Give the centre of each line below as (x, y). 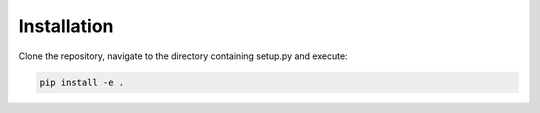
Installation (66, 26)
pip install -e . (82, 82)
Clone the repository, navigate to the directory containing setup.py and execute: (183, 56)
